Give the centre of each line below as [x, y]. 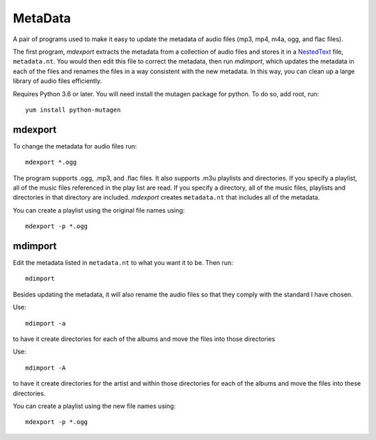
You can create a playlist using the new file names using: [94, 406]
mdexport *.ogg [51, 162]
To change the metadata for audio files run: [75, 146]
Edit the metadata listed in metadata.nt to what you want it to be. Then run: [123, 263]
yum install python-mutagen [73, 109]
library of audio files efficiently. [57, 81]
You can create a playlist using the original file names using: [99, 210]
